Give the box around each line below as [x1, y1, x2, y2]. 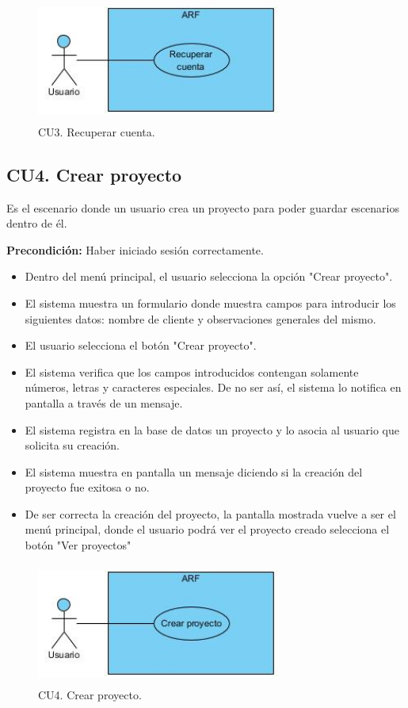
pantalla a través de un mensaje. [25, 394, 183, 411]
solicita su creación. [25, 437, 120, 454]
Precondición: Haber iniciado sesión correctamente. [6, 241, 264, 258]
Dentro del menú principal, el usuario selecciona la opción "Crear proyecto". [25, 268, 393, 285]
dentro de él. [6, 215, 67, 232]
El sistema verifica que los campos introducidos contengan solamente [25, 363, 359, 380]
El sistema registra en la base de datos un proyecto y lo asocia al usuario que [25, 421, 399, 438]
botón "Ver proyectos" [25, 537, 132, 553]
